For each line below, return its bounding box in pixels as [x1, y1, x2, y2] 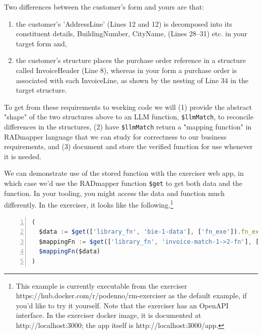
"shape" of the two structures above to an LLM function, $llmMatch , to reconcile [4, 111, 253, 122]
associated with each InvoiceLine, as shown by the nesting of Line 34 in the [16, 75, 248, 85]
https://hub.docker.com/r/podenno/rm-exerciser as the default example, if [16, 290, 247, 301]
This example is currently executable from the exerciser [16, 280, 187, 291]
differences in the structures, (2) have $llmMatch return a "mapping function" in [4, 121, 252, 131]
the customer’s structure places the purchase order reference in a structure [16, 55, 246, 65]
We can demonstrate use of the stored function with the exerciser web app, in [4, 168, 244, 178]
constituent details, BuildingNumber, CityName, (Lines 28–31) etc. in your [16, 28, 247, 39]
